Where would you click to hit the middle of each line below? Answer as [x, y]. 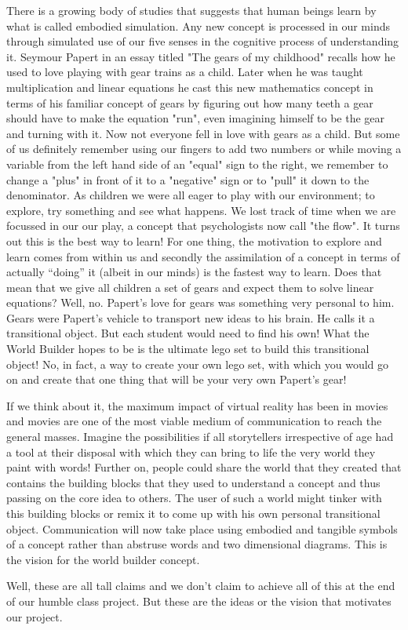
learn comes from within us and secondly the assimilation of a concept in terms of [203, 256]
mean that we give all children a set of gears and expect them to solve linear [190, 287]
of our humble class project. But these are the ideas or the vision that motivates [199, 601]
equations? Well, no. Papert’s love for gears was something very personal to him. [200, 302]
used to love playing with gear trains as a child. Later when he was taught [185, 72]
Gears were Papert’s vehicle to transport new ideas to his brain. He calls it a [191, 317]
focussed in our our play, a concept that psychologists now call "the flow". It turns [203, 226]
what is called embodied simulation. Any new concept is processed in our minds [198, 25]
